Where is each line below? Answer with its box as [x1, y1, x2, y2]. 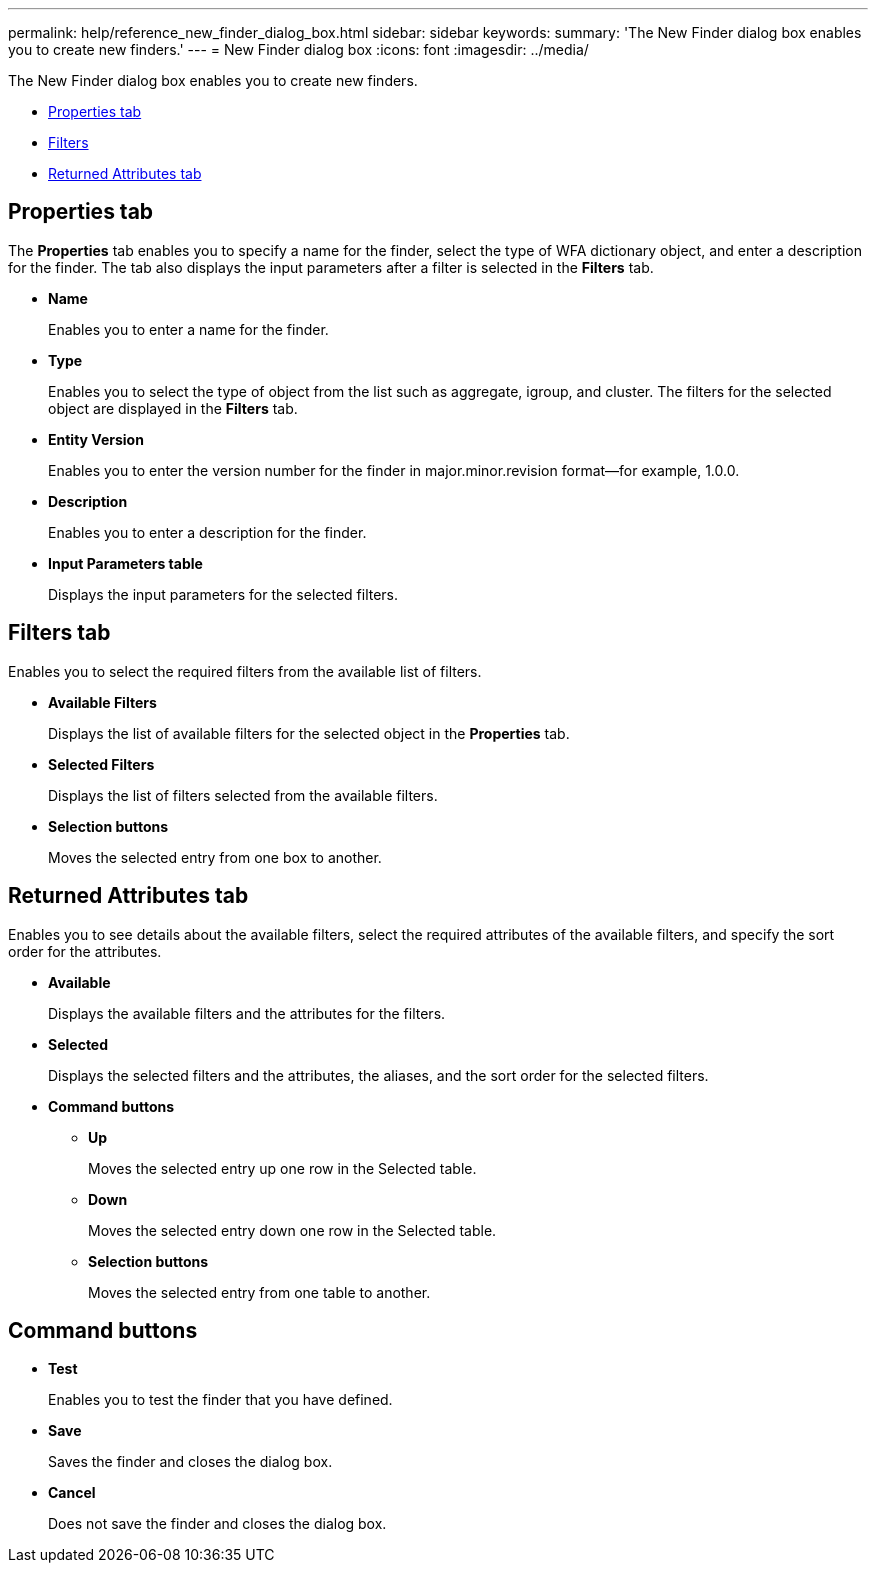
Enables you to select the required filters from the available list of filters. [8, 662, 482, 680]
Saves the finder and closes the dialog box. [48, 1453, 333, 1471]
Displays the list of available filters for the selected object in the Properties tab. [48, 724, 570, 742]
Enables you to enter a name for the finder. [48, 320, 329, 338]
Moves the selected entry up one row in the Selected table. [88, 1159, 477, 1177]
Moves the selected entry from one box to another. [48, 848, 382, 866]
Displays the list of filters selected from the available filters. [48, 786, 438, 804]
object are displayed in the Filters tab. [48, 399, 298, 417]
